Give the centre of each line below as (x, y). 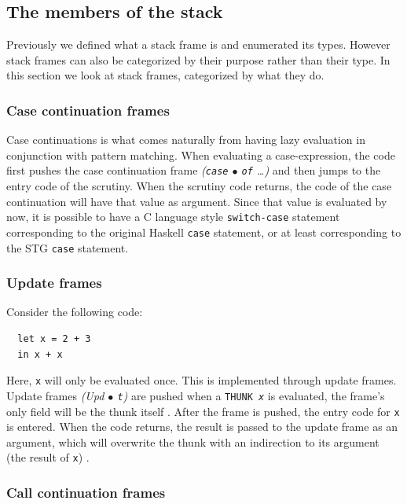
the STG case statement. (68, 247)
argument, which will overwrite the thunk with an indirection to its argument (193, 441)
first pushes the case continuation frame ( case (117, 170)
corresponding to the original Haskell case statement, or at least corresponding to (204, 232)
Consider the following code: (75, 312)
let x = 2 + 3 (54, 339)
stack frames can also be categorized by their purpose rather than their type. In (198, 59)
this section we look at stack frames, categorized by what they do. (165, 75)
